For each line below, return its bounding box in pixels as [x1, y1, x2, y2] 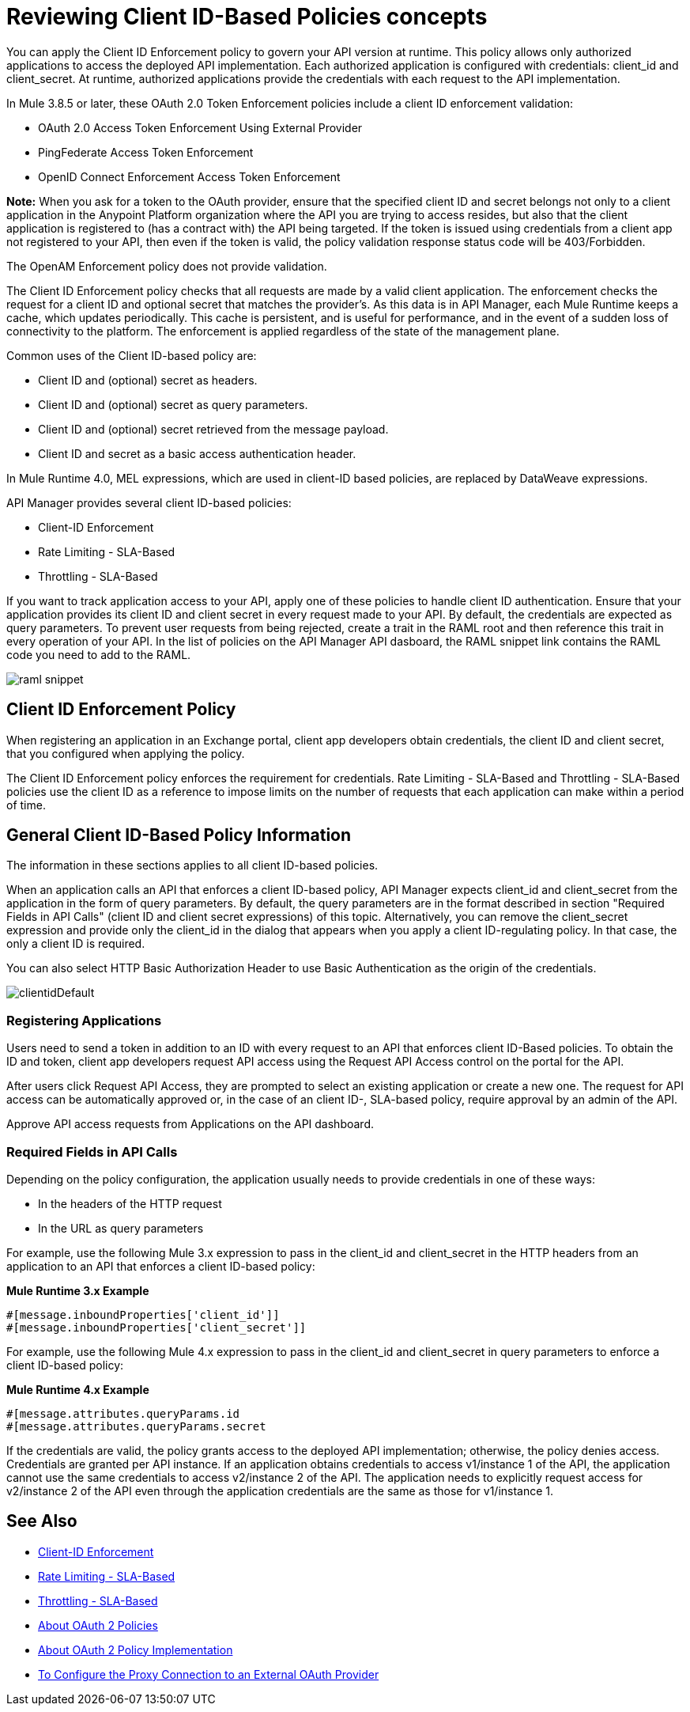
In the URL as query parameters [38, 1221, 204, 1235]
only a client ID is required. [6, 937, 145, 951]
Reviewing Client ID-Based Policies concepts [6, 3, 488, 30]
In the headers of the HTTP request [38, 1196, 222, 1210]
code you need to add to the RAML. [6, 647, 191, 661]
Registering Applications [6, 1012, 162, 1028]
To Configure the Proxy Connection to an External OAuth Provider [38, 1667, 379, 1681]
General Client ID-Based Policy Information [6, 825, 352, 846]
